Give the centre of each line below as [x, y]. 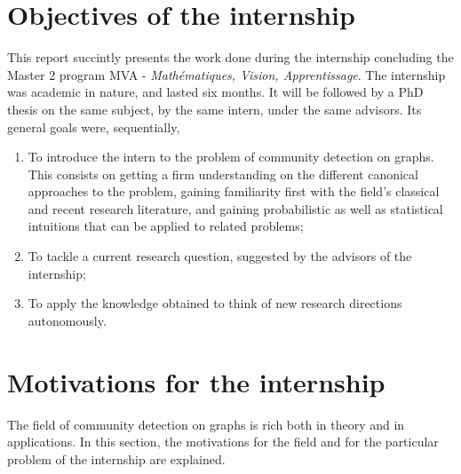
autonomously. [67, 320]
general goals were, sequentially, [94, 126]
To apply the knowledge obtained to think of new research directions [215, 303]
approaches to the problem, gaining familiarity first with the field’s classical [234, 191]
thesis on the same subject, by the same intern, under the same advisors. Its [215, 109]
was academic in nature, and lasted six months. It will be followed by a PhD [215, 92]
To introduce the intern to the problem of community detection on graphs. [231, 157]
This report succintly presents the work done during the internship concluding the [230, 57]
